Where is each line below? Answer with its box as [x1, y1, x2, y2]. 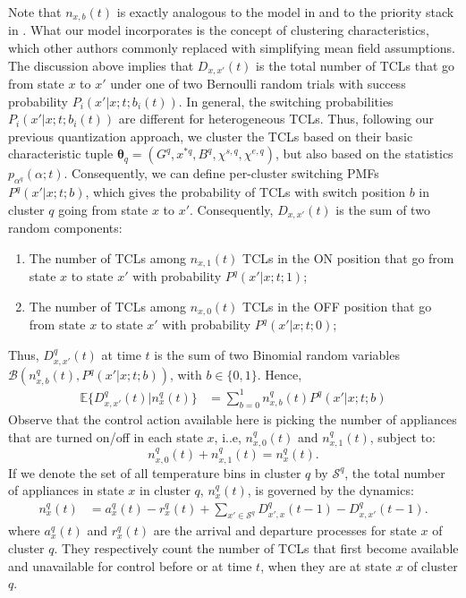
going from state [58, 200, 148, 218]
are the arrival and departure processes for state [153, 521, 417, 540]
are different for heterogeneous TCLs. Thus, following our [118, 109, 435, 128]
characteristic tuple [8, 144, 114, 163]
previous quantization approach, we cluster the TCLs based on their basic [8, 126, 413, 145]
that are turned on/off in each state [8, 427, 203, 446]
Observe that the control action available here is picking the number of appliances [8, 410, 457, 429]
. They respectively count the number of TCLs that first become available [54, 539, 459, 558]
